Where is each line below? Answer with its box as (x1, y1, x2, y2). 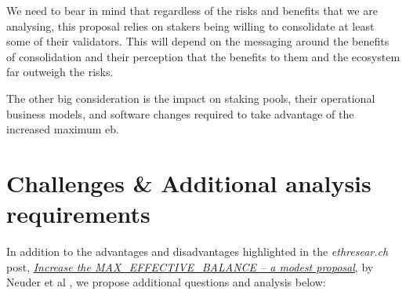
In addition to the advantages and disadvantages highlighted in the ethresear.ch (6, 243, 389, 260)
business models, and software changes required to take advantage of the (6, 105, 354, 122)
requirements (6, 198, 150, 230)
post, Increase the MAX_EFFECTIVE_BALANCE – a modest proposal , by (6, 258, 374, 275)
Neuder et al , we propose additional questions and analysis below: (6, 274, 326, 290)
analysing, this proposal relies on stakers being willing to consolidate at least (6, 17, 375, 34)
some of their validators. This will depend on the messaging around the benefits (6, 33, 390, 49)
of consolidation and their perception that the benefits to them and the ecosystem (6, 48, 401, 64)
